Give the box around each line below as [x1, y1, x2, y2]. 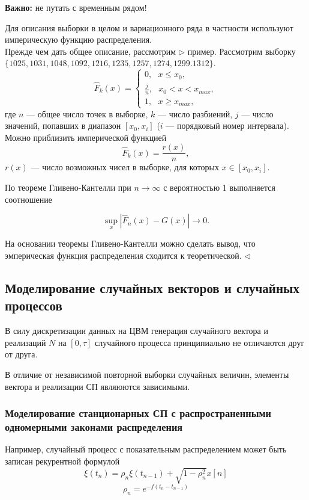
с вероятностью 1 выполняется [163, 181, 275, 194]
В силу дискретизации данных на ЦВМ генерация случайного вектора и [5, 324, 268, 337]
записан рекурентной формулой [5, 454, 120, 467]
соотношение [5, 193, 52, 205]
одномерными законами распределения [5, 419, 183, 434]
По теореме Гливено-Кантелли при [5, 181, 131, 194]
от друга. [5, 348, 38, 360]
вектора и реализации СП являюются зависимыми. [5, 380, 190, 392]
